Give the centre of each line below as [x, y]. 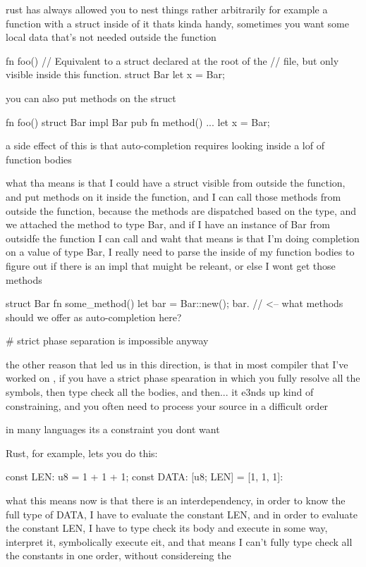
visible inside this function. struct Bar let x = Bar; [115, 74]
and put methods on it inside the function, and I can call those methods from [173, 196]
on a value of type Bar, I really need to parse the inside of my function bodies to [180, 252]
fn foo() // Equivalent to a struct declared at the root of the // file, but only [172, 60]
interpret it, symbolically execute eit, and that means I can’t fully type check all [179, 541]
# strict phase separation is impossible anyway [107, 341]
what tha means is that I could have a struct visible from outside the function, [176, 183]
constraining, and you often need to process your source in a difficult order [167, 405]
